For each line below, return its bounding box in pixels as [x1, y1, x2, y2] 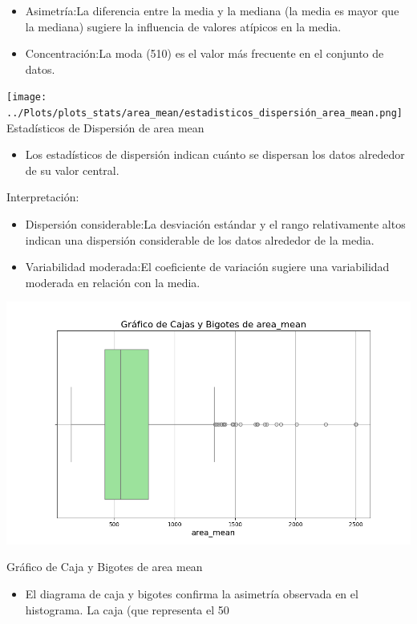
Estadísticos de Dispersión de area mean [6, 119, 204, 136]
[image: [6, 91, 47, 103]
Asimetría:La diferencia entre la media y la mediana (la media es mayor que [25, 2, 399, 18]
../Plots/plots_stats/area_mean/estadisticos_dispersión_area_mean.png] [6, 107, 403, 120]
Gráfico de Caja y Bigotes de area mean [6, 558, 203, 575]
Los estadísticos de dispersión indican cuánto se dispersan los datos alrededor [25, 146, 405, 163]
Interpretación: [6, 188, 79, 205]
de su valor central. [25, 161, 119, 178]
